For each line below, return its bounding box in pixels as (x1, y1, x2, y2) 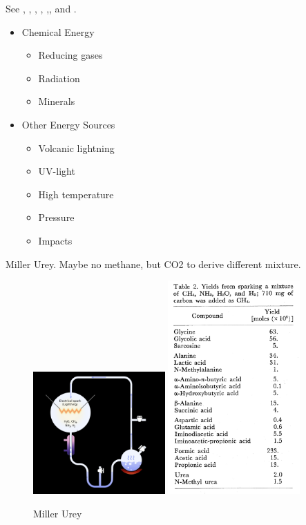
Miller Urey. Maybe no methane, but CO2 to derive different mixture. (6, 256, 301, 271)
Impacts (38, 233, 73, 247)
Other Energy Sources (21, 117, 115, 131)
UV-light (38, 164, 75, 178)
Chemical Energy (21, 24, 95, 39)
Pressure (38, 210, 75, 225)
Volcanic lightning (38, 140, 115, 155)
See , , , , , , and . (6, 1, 77, 15)
